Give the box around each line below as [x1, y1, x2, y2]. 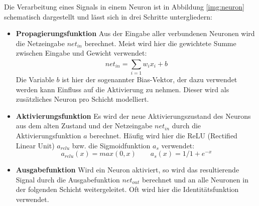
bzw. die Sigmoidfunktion [72, 140, 151, 150]
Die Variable [16, 74, 54, 85]
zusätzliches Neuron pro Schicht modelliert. [16, 94, 149, 104]
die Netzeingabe [16, 38, 65, 48]
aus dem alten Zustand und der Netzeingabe [16, 120, 153, 131]
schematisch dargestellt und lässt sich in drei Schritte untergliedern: [4, 11, 212, 22]
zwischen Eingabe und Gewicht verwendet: [16, 48, 147, 58]
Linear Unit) [16, 140, 55, 150]
